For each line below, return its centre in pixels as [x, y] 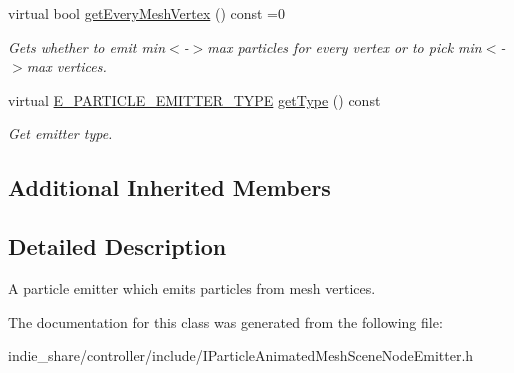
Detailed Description [117, 246]
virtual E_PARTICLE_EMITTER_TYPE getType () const [194, 99]
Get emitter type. [60, 133]
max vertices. [66, 66]
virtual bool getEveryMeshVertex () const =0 [147, 13]
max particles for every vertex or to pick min [344, 46]
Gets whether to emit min [86, 46]
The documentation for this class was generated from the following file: [225, 321]
